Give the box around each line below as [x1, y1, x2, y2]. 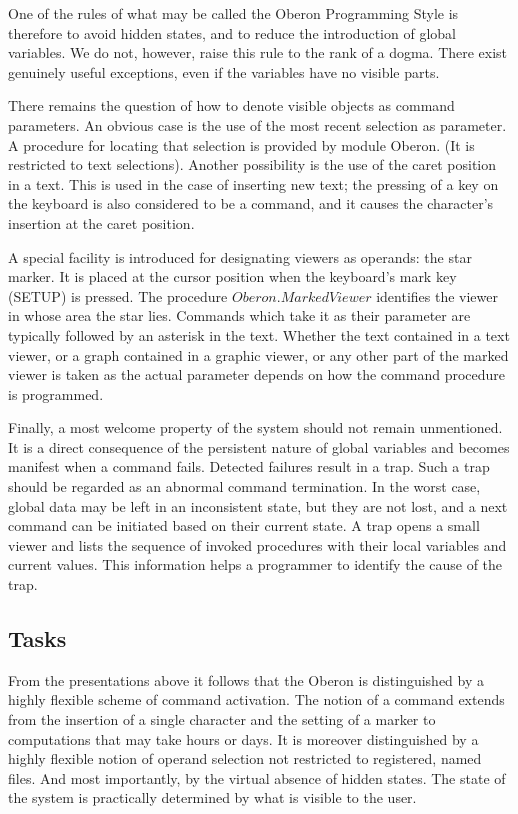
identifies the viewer [376, 285, 499, 306]
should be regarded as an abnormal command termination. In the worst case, [8, 476, 481, 497]
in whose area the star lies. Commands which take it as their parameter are [8, 305, 471, 326]
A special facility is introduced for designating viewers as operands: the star [8, 246, 472, 267]
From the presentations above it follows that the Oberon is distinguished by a [8, 669, 485, 690]
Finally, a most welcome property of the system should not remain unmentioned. [8, 417, 503, 438]
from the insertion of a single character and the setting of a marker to [8, 709, 436, 730]
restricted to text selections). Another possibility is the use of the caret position [8, 154, 497, 175]
